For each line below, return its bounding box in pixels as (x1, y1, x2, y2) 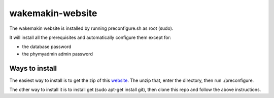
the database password (22, 43, 72, 50)
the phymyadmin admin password (22, 51, 93, 57)
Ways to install (9, 64, 57, 73)
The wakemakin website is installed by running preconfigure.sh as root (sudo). (9, 25, 174, 31)
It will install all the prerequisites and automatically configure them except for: (9, 34, 172, 40)
